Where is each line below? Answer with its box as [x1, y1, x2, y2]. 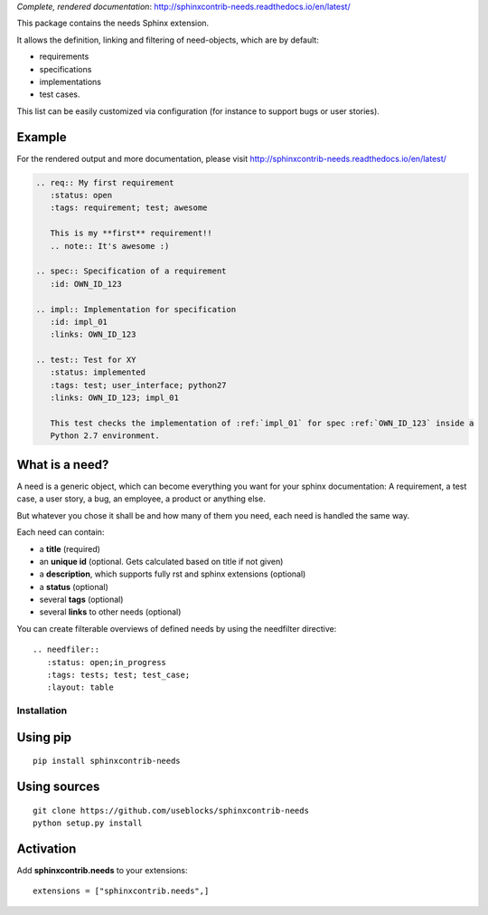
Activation [16, 841, 77, 856]
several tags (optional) [39, 594, 124, 605]
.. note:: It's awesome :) [50, 241, 170, 251]
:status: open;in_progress [46, 657, 167, 667]
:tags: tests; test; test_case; [46, 670, 191, 681]
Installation [16, 704, 68, 717]
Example [16, 129, 67, 145]
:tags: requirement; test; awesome [50, 203, 208, 213]
